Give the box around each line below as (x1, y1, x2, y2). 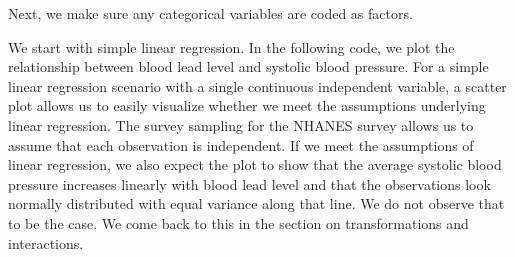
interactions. (8, 232, 84, 253)
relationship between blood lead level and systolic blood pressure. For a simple (8, 56, 489, 77)
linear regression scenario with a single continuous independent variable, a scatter (8, 75, 507, 96)
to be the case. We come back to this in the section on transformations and (8, 212, 469, 233)
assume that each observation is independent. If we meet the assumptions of (8, 134, 474, 155)
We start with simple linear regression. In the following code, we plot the (8, 36, 455, 57)
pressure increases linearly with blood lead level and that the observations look (8, 173, 491, 194)
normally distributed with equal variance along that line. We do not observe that (8, 193, 505, 214)
